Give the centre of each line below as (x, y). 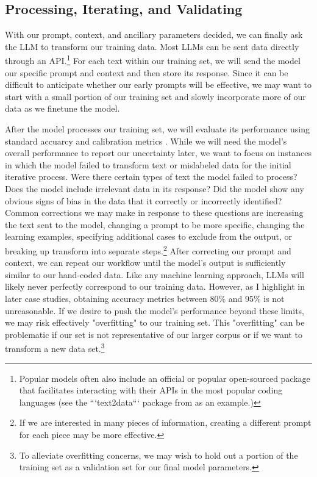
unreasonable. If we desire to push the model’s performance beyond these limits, (155, 310)
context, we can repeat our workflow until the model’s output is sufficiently (145, 263)
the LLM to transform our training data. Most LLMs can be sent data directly (152, 46)
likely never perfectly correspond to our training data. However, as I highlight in (155, 286)
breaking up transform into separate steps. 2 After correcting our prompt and (148, 249)
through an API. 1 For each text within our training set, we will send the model (153, 60)
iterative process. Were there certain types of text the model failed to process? (151, 177)
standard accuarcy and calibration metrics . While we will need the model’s (146, 141)
